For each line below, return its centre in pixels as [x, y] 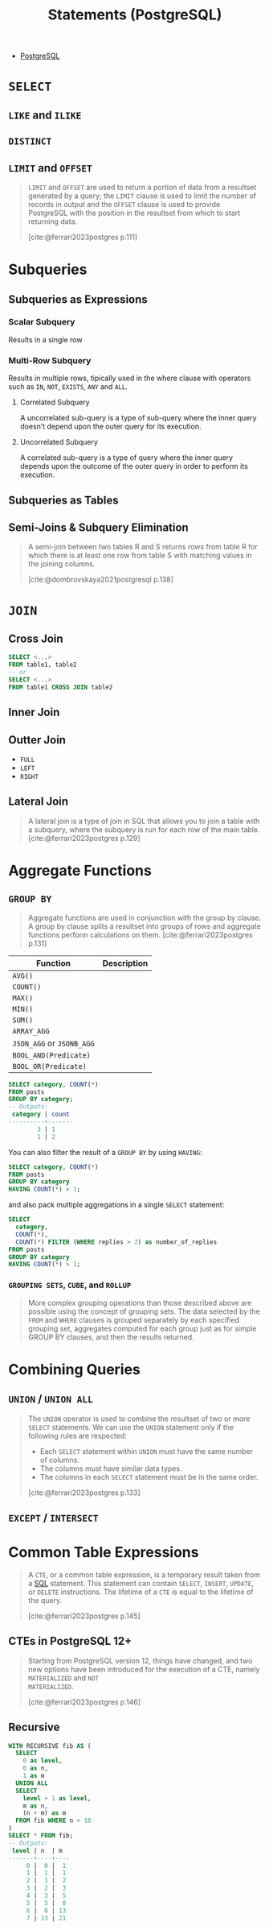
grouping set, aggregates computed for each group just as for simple [142, 1328]
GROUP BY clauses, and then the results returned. [111, 1337]
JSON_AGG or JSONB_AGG [53, 1043]
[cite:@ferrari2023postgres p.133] [84, 1493]
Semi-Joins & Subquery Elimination [98, 527]
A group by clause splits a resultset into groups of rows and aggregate [144, 926]
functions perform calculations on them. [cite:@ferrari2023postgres [140, 934]
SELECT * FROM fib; [41, 1836]
